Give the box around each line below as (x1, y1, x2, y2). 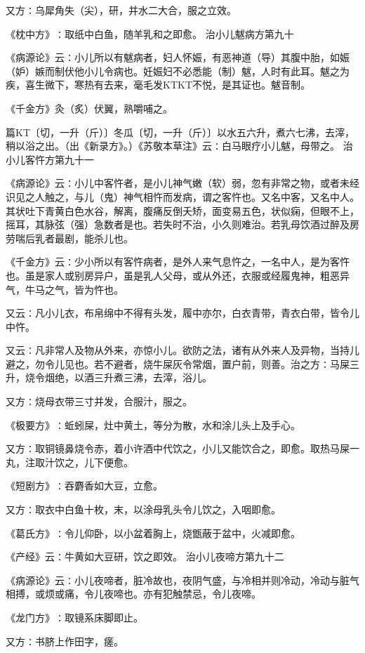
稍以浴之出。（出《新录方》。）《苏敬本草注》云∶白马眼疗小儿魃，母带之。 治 (6, 138, 353, 153)
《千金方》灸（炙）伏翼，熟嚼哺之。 (6, 100, 173, 115)
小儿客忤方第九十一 (6, 152, 94, 166)
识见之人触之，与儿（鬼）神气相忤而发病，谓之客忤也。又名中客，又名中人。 (6, 189, 359, 204)
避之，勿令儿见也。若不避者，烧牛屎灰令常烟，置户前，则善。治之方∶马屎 (6, 356, 350, 371)
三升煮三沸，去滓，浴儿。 (93, 370, 212, 385)
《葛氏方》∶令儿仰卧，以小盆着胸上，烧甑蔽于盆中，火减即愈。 (6, 525, 300, 540)
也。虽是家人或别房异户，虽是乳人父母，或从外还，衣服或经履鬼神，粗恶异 (6, 268, 350, 282)
